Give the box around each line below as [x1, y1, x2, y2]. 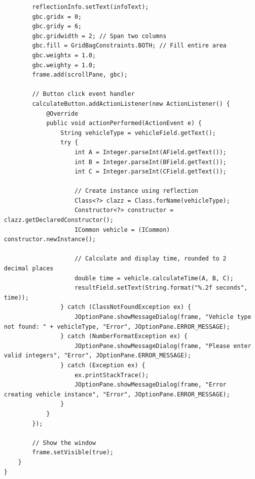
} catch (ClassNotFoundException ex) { [60, 304, 191, 311]
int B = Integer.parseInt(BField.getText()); [74, 158, 227, 166]
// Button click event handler [32, 90, 135, 98]
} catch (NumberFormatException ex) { [60, 333, 188, 340]
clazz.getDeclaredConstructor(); [4, 217, 113, 224]
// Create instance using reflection [74, 187, 198, 195]
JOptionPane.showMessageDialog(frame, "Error [74, 381, 227, 389]
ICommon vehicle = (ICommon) [74, 226, 170, 233]
